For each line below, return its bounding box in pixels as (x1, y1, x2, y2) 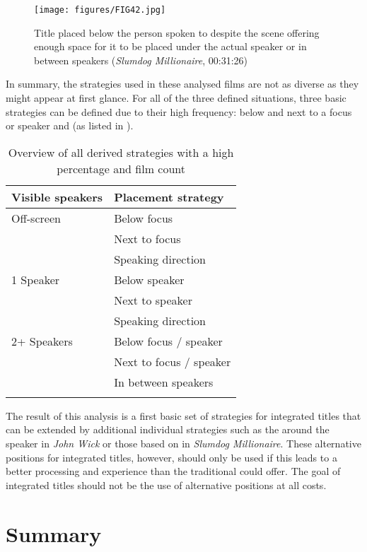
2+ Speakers (11, 332, 73, 349)
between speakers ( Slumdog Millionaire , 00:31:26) (34, 52, 248, 67)
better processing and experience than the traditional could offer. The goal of (6, 464, 341, 478)
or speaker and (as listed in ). (6, 118, 134, 133)
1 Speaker (11, 271, 60, 288)
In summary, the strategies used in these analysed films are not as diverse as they (6, 76, 359, 91)
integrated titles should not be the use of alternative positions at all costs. (6, 477, 327, 492)
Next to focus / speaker (114, 353, 231, 370)
